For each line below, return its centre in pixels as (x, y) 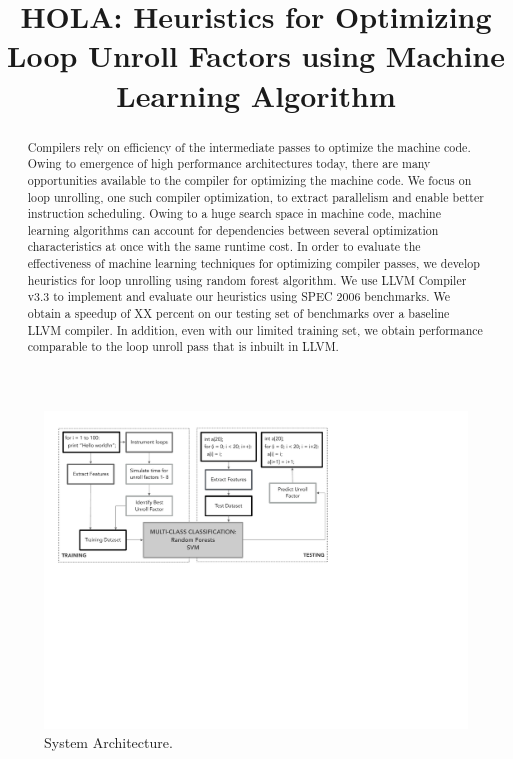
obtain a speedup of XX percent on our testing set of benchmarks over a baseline (238, 313)
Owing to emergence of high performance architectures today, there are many (229, 163)
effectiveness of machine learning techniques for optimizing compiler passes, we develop (253, 263)
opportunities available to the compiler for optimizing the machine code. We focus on (249, 179)
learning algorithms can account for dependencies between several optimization (233, 229)
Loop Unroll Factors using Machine (256, 55)
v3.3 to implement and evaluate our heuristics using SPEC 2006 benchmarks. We (238, 296)
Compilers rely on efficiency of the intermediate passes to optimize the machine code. (249, 146)
